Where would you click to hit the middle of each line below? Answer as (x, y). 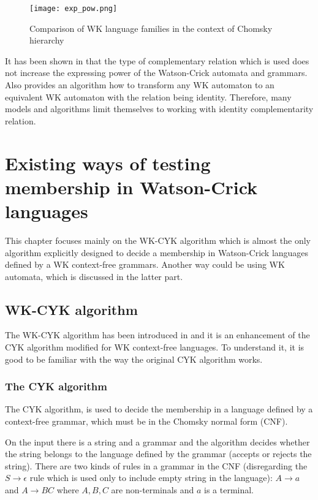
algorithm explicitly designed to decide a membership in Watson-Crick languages (157, 252)
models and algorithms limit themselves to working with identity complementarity (159, 109)
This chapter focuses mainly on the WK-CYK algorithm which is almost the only (158, 240)
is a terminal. (229, 490)
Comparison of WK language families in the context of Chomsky (151, 28)
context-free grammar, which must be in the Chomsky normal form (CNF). (146, 421)
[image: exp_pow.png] (74, 9)
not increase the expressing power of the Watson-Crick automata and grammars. (156, 73)
